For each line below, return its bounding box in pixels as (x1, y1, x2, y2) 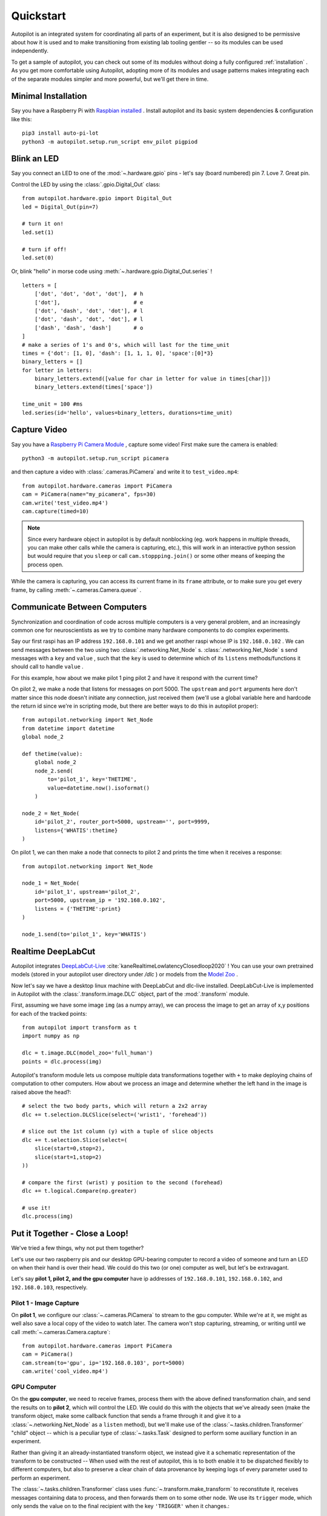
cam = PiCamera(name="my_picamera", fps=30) (22, 491, 157, 498)
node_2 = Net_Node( (22, 810, 80, 817)
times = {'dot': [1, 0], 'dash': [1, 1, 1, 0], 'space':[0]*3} (22, 349, 214, 357)
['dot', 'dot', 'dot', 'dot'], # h (34, 290, 144, 297)
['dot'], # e (34, 299, 144, 306)
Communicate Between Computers (11, 602, 147, 612)
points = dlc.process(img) (22, 1058, 102, 1065)
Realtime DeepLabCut (11, 946, 96, 956)
